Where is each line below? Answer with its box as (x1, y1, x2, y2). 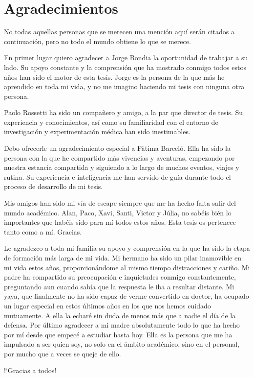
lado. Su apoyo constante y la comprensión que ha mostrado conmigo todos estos (4, 62, 246, 72)
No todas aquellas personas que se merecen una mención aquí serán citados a (4, 26, 234, 37)
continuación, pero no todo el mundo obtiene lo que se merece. (4, 36, 191, 46)
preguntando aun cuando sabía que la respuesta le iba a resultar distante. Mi (4, 281, 234, 291)
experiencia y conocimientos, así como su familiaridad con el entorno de (4, 117, 218, 127)
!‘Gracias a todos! (4, 365, 57, 375)
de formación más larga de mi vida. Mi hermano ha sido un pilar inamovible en (4, 253, 242, 262)
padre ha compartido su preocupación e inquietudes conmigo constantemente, (4, 272, 236, 282)
